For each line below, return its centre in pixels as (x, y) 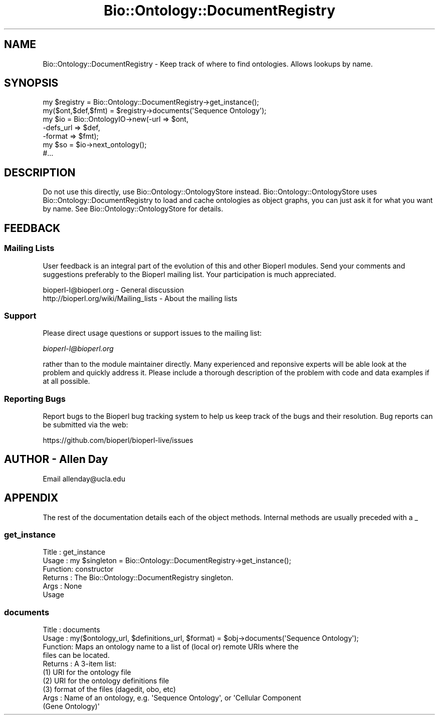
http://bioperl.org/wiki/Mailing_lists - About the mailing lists (140, 298)
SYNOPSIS (31, 83)
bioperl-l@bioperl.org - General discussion (114, 290)
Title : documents (71, 630)
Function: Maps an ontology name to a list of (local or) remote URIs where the (171, 647)
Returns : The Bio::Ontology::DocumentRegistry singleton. (138, 578)
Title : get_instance (74, 552)
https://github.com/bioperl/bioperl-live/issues (118, 440)
